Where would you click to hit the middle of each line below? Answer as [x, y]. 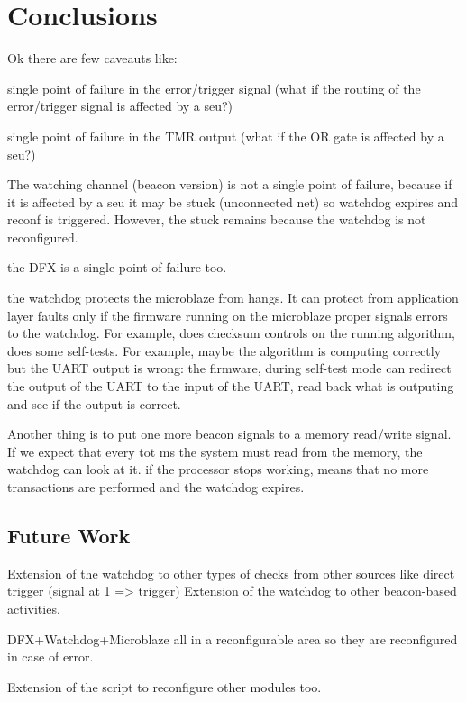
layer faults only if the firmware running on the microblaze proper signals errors [228, 315]
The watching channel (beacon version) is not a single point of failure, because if [230, 184]
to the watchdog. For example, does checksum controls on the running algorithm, [231, 333]
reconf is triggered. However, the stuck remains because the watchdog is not [217, 219]
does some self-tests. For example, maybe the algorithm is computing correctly [224, 350]
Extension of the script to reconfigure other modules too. [164, 686]
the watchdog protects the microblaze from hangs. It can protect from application [233, 298]
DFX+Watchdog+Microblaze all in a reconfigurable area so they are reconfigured [233, 638]
